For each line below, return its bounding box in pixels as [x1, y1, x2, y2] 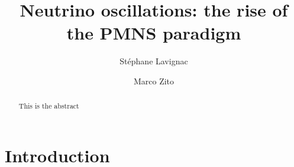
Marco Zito [133, 74, 175, 87]
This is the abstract [18, 101, 79, 111]
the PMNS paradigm [66, 21, 241, 45]
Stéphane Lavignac [119, 55, 188, 67]
